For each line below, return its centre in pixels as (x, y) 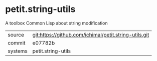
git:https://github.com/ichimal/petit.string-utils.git (91, 34)
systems (18, 51)
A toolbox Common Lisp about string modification (56, 23)
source (16, 34)
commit (17, 42)
